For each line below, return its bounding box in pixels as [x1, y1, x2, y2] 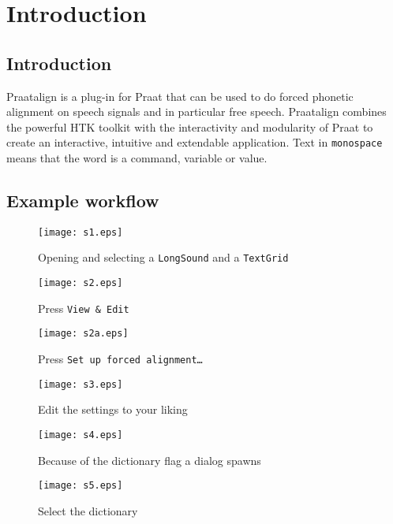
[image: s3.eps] [38, 378, 123, 390]
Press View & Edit [38, 299, 129, 316]
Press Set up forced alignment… [38, 351, 203, 367]
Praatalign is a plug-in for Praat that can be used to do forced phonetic [6, 87, 354, 104]
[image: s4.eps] [38, 429, 123, 440]
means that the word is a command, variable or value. [6, 150, 268, 166]
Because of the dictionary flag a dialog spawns [38, 452, 261, 468]
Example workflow [6, 188, 159, 212]
